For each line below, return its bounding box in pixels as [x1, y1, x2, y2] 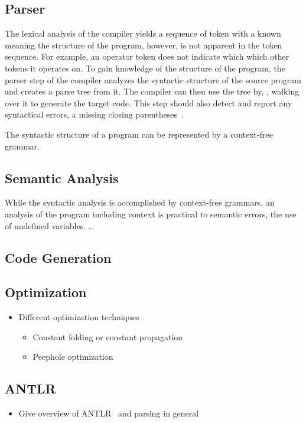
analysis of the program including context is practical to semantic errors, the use [5, 207, 297, 220]
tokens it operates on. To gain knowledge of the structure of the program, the [5, 61, 285, 74]
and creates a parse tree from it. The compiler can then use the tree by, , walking [5, 85, 300, 97]
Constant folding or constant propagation [32, 330, 183, 343]
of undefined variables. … [5, 219, 95, 232]
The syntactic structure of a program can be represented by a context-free [5, 128, 273, 140]
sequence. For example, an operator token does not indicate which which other [5, 50, 289, 63]
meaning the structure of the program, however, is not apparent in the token [5, 38, 282, 51]
